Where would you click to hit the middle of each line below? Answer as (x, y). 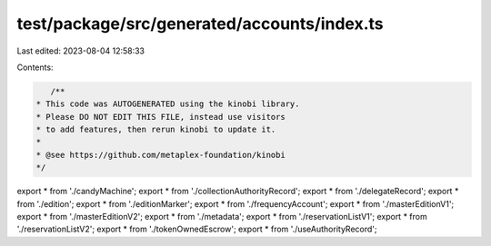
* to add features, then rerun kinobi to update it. (156, 130)
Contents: (35, 67)
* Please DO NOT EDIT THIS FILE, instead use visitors (160, 117)
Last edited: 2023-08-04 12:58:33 (81, 51)
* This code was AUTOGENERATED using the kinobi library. (168, 104)
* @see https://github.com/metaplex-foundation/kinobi (160, 155)
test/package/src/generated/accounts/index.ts (200, 24)
